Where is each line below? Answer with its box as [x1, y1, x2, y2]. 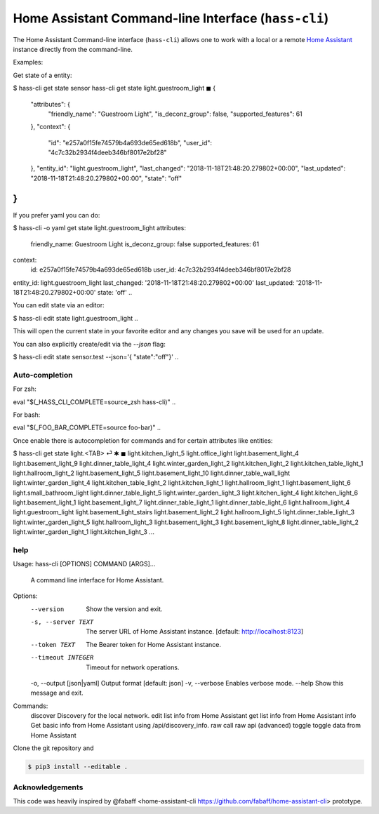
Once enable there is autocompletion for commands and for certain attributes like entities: [13, 436, 273, 445]
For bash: [13, 411, 41, 419]
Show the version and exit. [86, 604, 163, 613]
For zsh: [13, 385, 36, 393]
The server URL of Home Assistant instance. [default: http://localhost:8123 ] [86, 627, 304, 636]
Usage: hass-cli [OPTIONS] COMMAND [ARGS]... [13, 560, 156, 568]
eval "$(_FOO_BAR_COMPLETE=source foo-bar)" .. [13, 423, 161, 432]
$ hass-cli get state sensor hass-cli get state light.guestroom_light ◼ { [13, 84, 216, 93]
